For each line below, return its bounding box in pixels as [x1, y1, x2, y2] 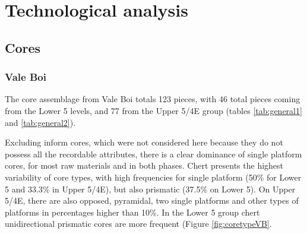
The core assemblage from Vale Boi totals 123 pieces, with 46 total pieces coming [5, 93, 300, 105]
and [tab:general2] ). [5, 116, 76, 128]
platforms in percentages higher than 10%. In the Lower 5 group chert [5, 205, 260, 218]
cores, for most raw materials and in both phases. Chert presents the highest [5, 159, 284, 172]
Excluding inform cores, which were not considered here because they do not [5, 136, 283, 148]
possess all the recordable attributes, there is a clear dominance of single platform [5, 147, 302, 160]
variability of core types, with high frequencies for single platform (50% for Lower [5, 170, 302, 183]
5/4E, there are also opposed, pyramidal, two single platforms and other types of [5, 194, 299, 207]
